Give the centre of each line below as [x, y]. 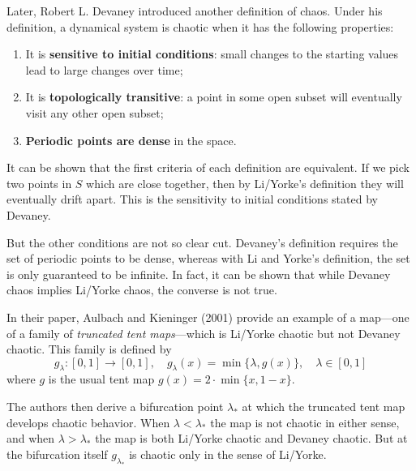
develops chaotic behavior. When [88, 422]
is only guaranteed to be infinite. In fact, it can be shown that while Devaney [199, 274]
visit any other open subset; [94, 112]
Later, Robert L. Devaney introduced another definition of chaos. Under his [195, 11]
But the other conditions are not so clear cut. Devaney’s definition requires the [202, 242]
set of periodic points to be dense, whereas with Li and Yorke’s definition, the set [208, 258]
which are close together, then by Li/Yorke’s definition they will [245, 183]
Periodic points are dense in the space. [131, 140]
